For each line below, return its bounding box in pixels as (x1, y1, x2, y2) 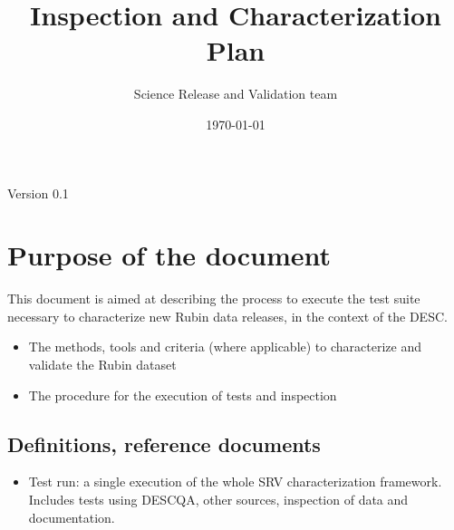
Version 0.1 (7, 183, 69, 202)
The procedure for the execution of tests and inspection (28, 385, 337, 404)
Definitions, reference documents (7, 429, 321, 458)
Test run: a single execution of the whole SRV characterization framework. (28, 472, 442, 491)
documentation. (28, 507, 115, 526)
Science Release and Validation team (133, 84, 338, 103)
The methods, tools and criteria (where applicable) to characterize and (28, 337, 421, 356)
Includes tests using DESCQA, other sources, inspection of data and (28, 489, 409, 508)
